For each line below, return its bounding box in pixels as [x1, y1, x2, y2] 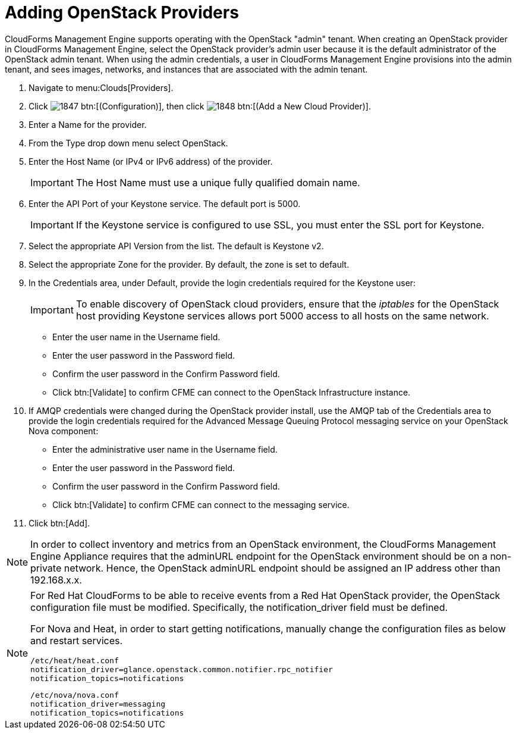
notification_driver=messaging [30, 699, 166, 708]
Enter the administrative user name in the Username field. [52, 444, 278, 454]
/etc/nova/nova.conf [30, 690, 119, 700]
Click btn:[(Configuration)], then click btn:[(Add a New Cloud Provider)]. [29, 101, 371, 111]
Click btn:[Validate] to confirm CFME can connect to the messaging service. [52, 499, 350, 510]
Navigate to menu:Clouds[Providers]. [29, 82, 174, 93]
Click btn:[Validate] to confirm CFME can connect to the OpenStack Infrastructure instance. [52, 387, 411, 397]
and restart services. [30, 634, 123, 647]
